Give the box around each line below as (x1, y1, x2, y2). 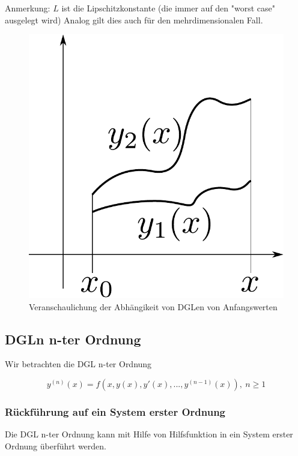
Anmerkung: (5, 2, 50, 14)
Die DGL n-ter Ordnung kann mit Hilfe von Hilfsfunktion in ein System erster (5, 428, 293, 440)
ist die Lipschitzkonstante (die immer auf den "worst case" (61, 2, 276, 14)
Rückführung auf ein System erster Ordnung (5, 404, 225, 419)
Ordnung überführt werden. (5, 439, 106, 452)
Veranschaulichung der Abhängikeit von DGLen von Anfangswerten (29, 300, 278, 313)
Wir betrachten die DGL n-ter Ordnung (5, 358, 152, 370)
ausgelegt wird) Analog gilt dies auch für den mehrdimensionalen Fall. (5, 13, 263, 26)
